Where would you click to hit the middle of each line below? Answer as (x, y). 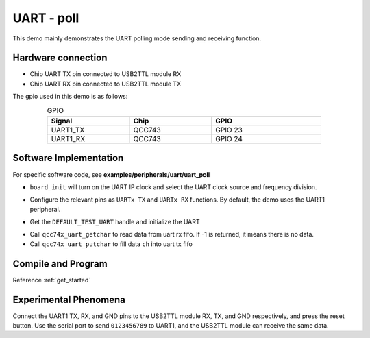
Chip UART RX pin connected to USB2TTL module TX (106, 84)
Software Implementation (68, 158)
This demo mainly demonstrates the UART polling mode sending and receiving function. (137, 38)
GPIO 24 (229, 139)
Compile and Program (60, 264)
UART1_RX (68, 139)
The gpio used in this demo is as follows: (70, 97)
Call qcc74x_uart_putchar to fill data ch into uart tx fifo (111, 244)
